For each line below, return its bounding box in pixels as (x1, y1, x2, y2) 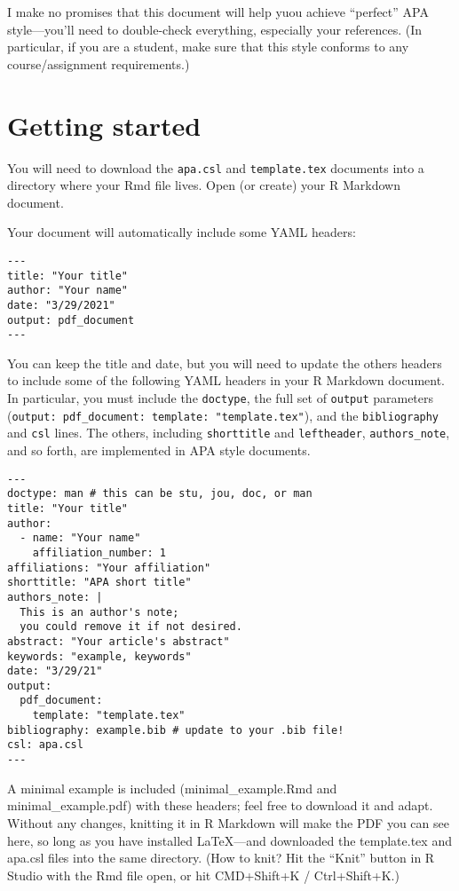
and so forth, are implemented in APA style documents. (7, 441, 311, 460)
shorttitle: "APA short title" (7, 576, 192, 589)
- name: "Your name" (20, 532, 141, 545)
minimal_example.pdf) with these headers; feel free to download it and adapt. (7, 796, 433, 815)
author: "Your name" (7, 284, 129, 297)
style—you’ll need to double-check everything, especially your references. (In (7, 20, 423, 38)
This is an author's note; (20, 605, 179, 619)
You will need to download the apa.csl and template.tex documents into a (7, 158, 424, 177)
